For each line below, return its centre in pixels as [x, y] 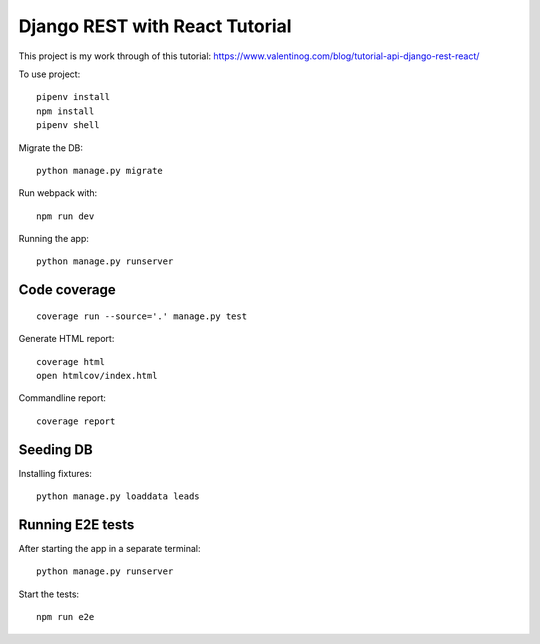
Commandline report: [62, 398]
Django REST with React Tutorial [155, 26]
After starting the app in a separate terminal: [109, 549]
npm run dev [65, 216]
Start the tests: [49, 594]
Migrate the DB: [51, 147]
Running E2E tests [76, 524]
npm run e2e [65, 617]
